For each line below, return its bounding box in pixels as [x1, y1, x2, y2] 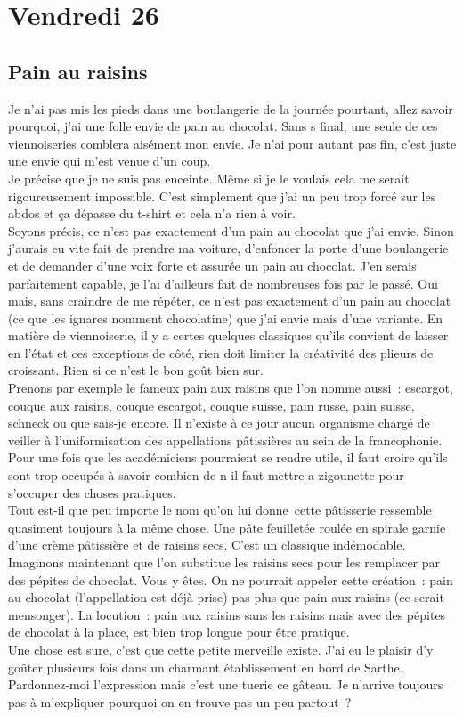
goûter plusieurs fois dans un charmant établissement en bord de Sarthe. [8, 657, 403, 676]
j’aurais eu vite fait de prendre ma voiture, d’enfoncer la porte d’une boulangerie [8, 239, 449, 257]
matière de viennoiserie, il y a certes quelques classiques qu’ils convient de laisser [8, 326, 449, 345]
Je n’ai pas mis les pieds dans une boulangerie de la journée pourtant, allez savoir [8, 99, 453, 118]
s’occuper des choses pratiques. [8, 483, 176, 501]
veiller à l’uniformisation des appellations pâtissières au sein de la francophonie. [8, 430, 443, 449]
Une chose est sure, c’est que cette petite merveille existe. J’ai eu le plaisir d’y [8, 640, 434, 658]
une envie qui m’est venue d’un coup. [8, 151, 211, 170]
